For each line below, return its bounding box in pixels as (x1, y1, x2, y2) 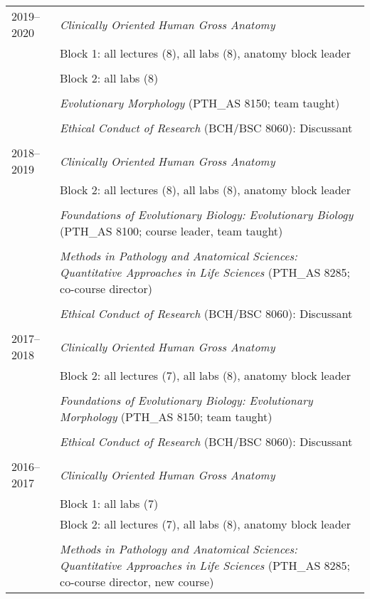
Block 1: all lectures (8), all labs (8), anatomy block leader (60, 45, 351, 61)
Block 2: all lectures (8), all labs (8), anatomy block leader (60, 181, 351, 198)
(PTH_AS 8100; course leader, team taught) (60, 223, 283, 239)
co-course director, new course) (60, 573, 214, 590)
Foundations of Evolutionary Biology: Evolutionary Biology (60, 206, 354, 223)
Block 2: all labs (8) (60, 70, 159, 86)
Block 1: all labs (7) (60, 495, 159, 511)
